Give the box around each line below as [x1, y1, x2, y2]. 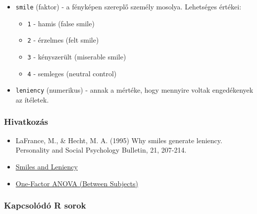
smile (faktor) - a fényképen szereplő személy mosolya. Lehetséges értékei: [15, 1, 242, 11]
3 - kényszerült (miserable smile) [27, 51, 126, 61]
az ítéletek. [15, 94, 49, 105]
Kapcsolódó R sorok [4, 199, 86, 212]
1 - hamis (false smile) [27, 18, 95, 28]
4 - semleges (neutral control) [27, 68, 117, 78]
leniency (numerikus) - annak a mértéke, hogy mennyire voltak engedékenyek [15, 85, 254, 95]
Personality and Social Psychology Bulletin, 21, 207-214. [15, 145, 187, 155]
